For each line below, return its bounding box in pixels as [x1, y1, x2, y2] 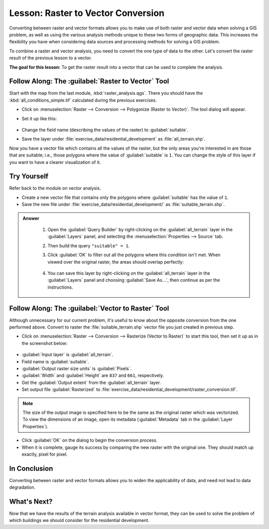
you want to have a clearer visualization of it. [9, 159, 101, 165]
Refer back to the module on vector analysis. [9, 185, 101, 191]
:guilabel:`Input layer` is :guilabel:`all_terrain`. [21, 352, 114, 357]
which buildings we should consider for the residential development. [9, 518, 149, 524]
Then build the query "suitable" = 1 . [47, 242, 130, 249]
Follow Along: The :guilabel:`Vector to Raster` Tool [9, 304, 169, 313]
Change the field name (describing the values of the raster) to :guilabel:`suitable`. [21, 127, 189, 133]
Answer [22, 215, 39, 221]
